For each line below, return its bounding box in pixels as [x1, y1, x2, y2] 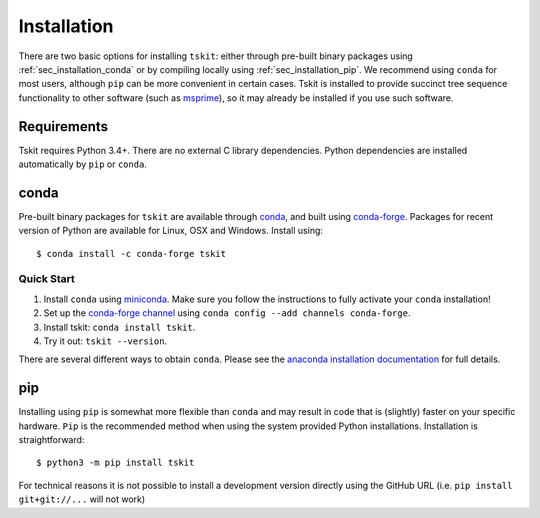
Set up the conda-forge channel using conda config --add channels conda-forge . [43, 307, 411, 319]
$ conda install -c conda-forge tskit [36, 248, 227, 259]
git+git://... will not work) [18, 493, 146, 505]
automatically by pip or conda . [18, 158, 147, 170]
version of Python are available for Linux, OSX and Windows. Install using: [18, 225, 324, 237]
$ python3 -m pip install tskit [36, 457, 195, 469]
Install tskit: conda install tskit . [43, 321, 196, 333]
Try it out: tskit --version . [43, 335, 168, 347]
